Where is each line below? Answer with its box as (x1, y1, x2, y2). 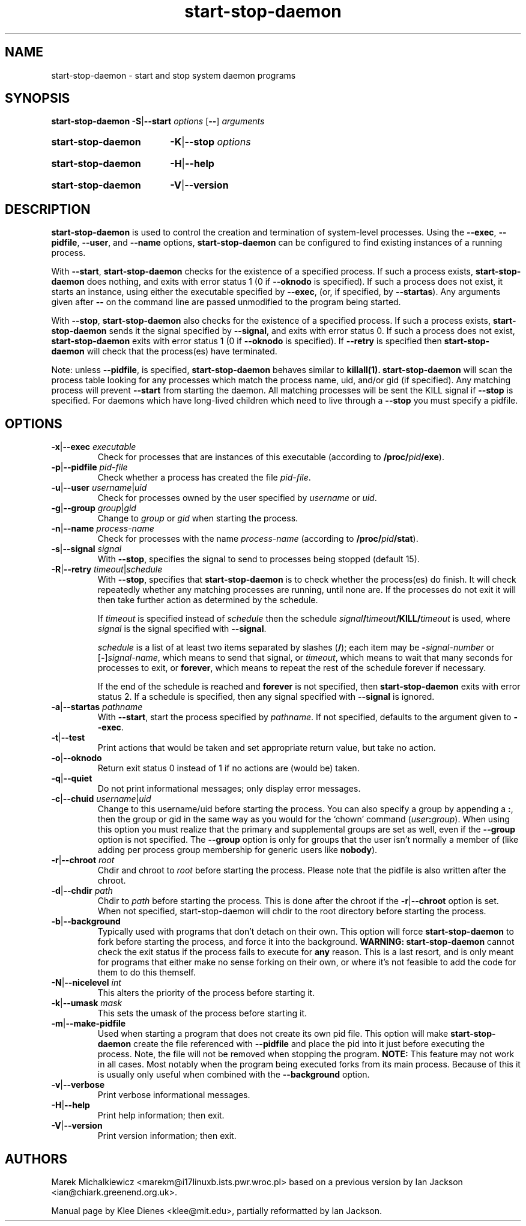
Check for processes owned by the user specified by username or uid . (97, 493, 377, 503)
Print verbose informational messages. (97, 1090, 250, 1100)
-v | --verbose (51, 1079, 105, 1090)
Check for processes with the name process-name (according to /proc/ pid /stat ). (97, 533, 419, 544)
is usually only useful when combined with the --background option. (97, 1069, 370, 1080)
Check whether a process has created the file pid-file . (97, 472, 311, 483)
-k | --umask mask (51, 998, 122, 1009)
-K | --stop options (170, 136, 251, 148)
